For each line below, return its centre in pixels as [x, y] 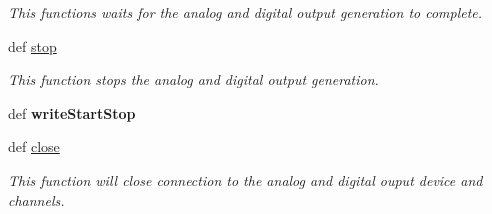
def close [34, 146]
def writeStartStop [72, 112]
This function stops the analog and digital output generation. [193, 79]
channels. [36, 199]
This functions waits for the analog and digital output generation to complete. [245, 12]
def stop [32, 45]
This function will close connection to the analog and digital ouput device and [245, 179]
